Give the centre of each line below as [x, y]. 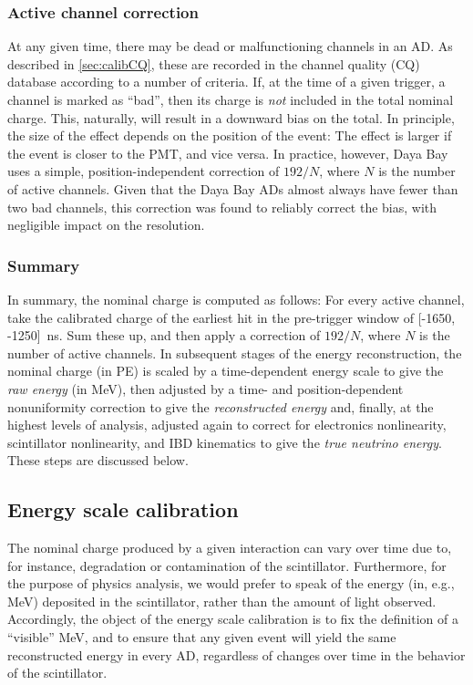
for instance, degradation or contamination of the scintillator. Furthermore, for [227, 565]
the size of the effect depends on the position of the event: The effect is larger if [230, 135]
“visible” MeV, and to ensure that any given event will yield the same [202, 637]
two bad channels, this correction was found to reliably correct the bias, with [222, 207]
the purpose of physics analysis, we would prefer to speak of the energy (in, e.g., [231, 583]
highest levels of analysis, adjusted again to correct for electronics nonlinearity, [227, 425]
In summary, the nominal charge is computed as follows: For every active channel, [236, 299]
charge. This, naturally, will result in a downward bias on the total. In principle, [231, 117]
